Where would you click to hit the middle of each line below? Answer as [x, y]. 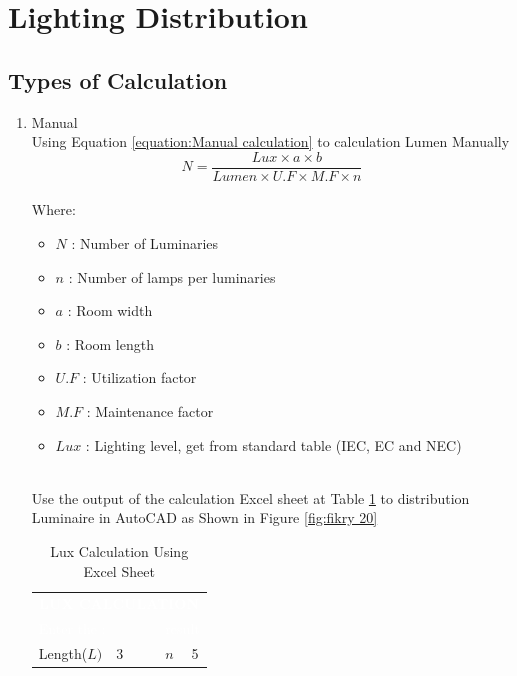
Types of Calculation [118, 79]
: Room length [110, 343]
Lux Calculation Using [119, 550]
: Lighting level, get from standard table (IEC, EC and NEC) [273, 444]
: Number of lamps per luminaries [172, 276]
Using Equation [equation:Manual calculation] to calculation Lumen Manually [270, 141]
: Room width [110, 310]
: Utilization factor [139, 377]
